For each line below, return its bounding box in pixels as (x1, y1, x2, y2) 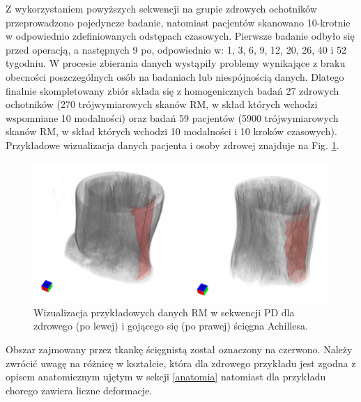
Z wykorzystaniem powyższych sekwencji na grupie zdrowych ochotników (6, 1, 317, 15)
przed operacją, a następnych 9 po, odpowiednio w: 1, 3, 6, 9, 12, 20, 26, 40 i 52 (6, 42, 346, 56)
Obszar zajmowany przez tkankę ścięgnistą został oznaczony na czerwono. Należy (6, 341, 353, 356)
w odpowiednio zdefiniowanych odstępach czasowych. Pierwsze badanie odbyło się (6, 29, 355, 43)
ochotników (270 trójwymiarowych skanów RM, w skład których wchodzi (6, 97, 318, 111)
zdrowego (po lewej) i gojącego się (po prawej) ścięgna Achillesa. (33, 318, 308, 333)
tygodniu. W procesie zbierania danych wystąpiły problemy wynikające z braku (6, 56, 346, 70)
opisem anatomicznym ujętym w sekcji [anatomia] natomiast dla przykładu (6, 369, 326, 384)
